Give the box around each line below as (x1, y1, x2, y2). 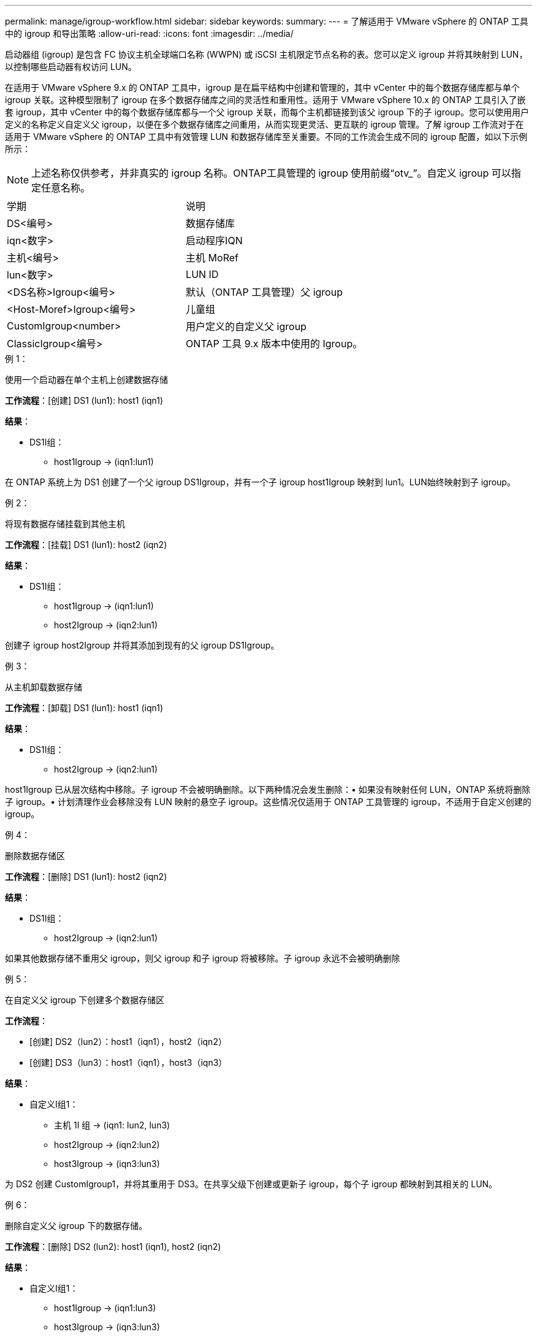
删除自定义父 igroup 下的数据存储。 (5, 1220, 148, 1231)
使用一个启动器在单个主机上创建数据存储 (5, 374, 168, 385)
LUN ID (186, 268, 219, 280)
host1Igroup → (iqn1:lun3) (54, 1303, 156, 1313)
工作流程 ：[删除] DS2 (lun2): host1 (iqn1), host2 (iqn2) (5, 1241, 221, 1252)
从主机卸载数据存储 (5, 682, 82, 692)
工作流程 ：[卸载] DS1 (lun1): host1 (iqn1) (5, 703, 163, 713)
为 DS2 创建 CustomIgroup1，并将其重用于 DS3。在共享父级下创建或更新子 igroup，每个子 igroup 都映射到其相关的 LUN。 (5, 1179, 498, 1189)
